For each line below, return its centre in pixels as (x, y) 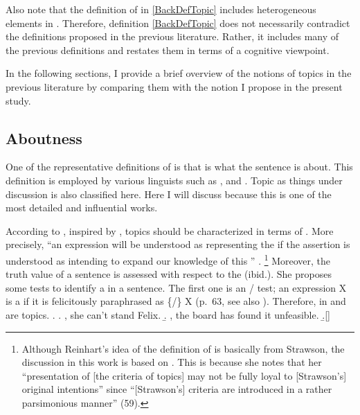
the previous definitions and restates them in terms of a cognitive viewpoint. (168, 50)
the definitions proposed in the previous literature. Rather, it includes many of (172, 36)
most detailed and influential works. (82, 207)
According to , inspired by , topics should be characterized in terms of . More (170, 230)
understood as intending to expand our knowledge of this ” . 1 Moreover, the (168, 259)
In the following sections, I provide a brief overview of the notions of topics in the (179, 73)
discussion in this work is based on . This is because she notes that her (172, 362)
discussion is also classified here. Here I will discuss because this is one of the (169, 194)
